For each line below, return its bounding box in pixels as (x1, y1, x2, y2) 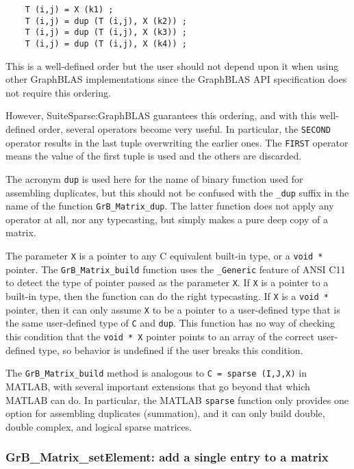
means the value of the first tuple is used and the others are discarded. (5, 149, 302, 163)
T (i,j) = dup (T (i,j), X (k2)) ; (25, 16, 187, 26)
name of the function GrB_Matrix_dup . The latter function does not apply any (5, 199, 334, 213)
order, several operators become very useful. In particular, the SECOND (38, 122, 331, 136)
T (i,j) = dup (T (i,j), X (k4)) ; (25, 38, 187, 49)
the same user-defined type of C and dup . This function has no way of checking (5, 316, 335, 330)
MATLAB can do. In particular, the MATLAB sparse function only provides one (5, 392, 349, 407)
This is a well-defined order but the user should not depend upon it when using (5, 58, 339, 73)
